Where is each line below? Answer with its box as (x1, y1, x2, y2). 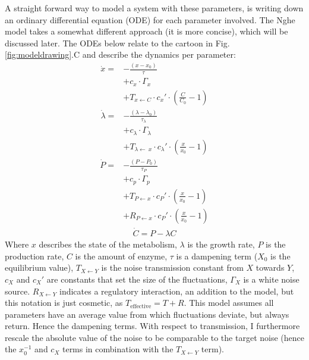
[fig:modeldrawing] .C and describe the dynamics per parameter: (5, 48, 236, 61)
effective (130, 303, 152, 309)
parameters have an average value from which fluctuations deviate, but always (5, 308, 289, 320)
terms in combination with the (62, 343, 174, 355)
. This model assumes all (184, 296, 274, 309)
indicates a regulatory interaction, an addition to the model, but (59, 284, 294, 297)
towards (256, 261, 285, 274)
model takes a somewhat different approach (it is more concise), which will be (5, 25, 288, 37)
